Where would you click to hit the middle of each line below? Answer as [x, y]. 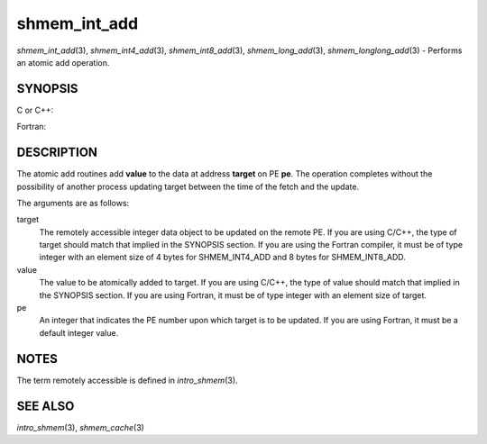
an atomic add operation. [63, 62]
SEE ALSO [46, 406]
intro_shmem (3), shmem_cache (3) [80, 427]
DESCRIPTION [57, 153]
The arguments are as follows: [73, 203]
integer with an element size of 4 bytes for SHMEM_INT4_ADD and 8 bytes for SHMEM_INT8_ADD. [222, 258]
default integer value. [79, 332]
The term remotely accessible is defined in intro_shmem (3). [127, 380]
